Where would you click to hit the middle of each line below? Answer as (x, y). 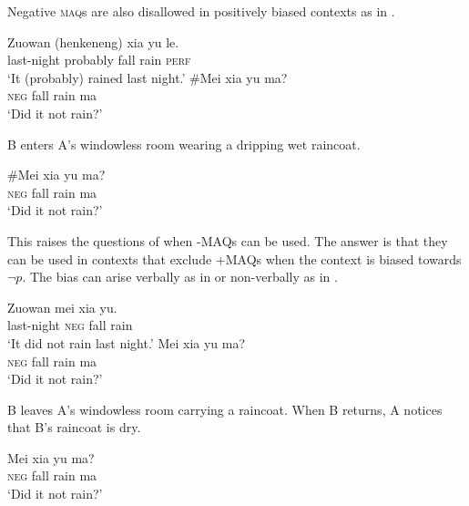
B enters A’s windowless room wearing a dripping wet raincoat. (184, 144)
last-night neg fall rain (70, 325)
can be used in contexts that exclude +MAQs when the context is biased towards (234, 258)
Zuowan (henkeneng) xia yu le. (93, 41)
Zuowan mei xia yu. (62, 307)
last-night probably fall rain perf (99, 60)
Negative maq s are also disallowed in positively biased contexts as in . (201, 11)
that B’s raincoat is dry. (74, 427)
